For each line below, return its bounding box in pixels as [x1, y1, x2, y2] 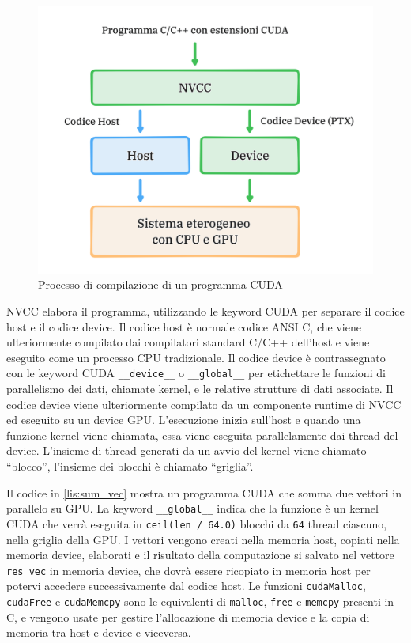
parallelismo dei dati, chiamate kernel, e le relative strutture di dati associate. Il [6, 380, 394, 397]
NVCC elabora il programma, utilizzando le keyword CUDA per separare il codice [6, 303, 405, 320]
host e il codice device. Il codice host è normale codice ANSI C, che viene [6, 318, 361, 335]
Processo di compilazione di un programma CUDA [38, 276, 283, 293]
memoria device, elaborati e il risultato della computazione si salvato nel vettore [6, 547, 394, 563]
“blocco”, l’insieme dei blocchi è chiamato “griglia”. [6, 458, 254, 475]
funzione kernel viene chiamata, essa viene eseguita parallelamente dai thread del [6, 426, 398, 443]
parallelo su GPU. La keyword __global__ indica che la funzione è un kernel [6, 500, 379, 516]
